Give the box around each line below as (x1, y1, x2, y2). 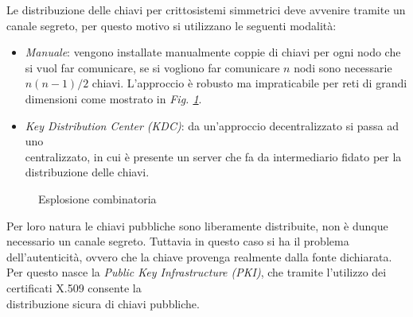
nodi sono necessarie (294, 59, 392, 75)
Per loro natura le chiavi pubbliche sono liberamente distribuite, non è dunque (6, 217, 388, 234)
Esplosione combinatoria (38, 190, 157, 207)
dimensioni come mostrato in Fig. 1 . (25, 90, 202, 106)
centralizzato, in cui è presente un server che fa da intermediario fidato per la (25, 148, 402, 164)
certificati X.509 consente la (6, 279, 142, 296)
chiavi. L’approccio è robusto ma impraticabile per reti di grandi (92, 75, 407, 91)
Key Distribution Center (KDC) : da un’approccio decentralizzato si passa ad (25, 117, 399, 133)
